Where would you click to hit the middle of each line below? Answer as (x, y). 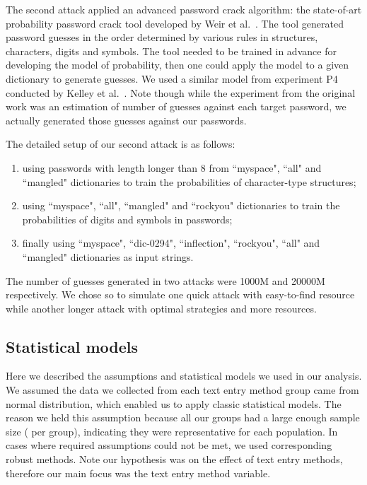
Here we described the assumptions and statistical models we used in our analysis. (184, 376)
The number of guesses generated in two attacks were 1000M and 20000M (165, 280)
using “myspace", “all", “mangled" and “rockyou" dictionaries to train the (181, 205)
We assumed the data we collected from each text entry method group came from (182, 390)
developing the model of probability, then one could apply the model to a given (177, 65)
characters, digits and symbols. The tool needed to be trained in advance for (171, 51)
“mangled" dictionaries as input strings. (108, 256)
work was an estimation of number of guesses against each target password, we (176, 106)
